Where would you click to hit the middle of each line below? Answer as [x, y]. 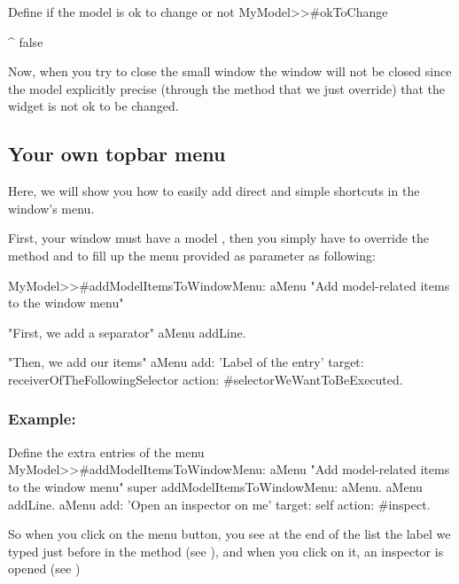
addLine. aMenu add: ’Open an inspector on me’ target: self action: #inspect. [219, 504]
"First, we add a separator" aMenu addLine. [127, 332]
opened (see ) [44, 568]
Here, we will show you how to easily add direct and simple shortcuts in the [214, 191]
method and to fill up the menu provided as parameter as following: [192, 255]
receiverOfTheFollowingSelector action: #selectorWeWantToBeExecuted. [206, 379]
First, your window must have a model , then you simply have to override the [219, 238]
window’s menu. [51, 208]
